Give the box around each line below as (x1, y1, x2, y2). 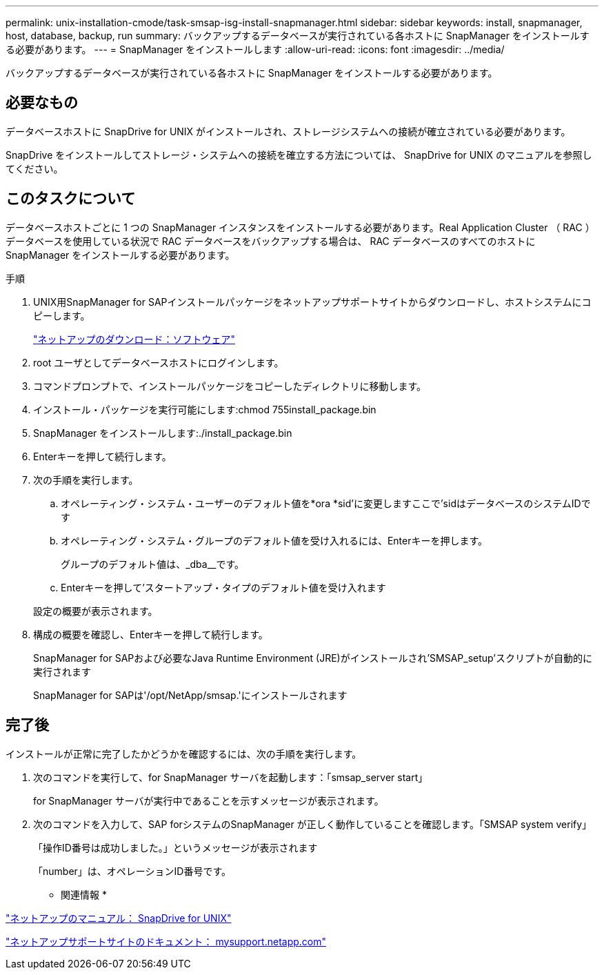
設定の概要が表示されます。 (33, 604, 158, 617)
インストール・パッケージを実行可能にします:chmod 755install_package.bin (33, 403, 376, 415)
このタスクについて (6, 190, 136, 208)
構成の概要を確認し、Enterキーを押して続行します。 (33, 628, 268, 640)
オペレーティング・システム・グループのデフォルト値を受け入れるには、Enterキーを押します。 (61, 534, 488, 546)
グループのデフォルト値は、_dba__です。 (61, 558, 245, 570)
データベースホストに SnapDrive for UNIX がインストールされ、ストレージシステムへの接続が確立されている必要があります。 (6, 125, 571, 137)
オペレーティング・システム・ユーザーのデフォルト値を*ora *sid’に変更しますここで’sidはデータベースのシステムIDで (61, 497, 591, 509)
